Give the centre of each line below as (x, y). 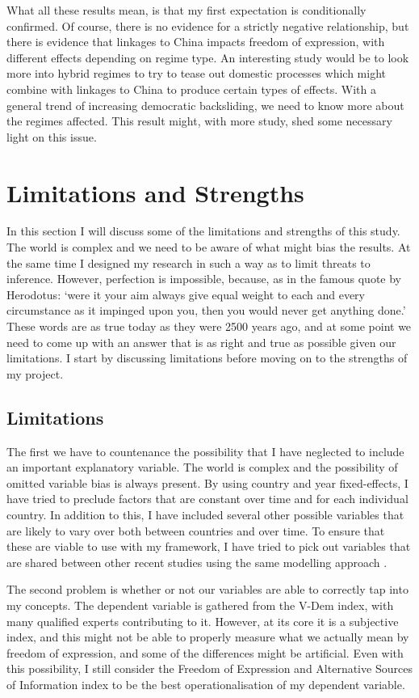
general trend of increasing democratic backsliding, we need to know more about (205, 105)
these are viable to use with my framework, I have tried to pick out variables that (209, 546)
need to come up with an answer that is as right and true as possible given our (201, 342)
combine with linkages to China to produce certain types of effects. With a (192, 89)
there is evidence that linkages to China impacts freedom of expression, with (196, 42)
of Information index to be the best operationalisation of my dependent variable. (206, 684)
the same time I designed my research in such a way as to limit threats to (189, 262)
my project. (35, 373)
